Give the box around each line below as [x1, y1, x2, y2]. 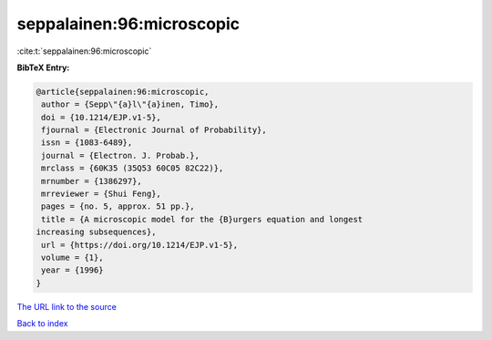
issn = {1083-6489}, [41, 138, 133, 148]
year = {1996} [41, 265, 104, 275]
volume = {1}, [41, 252, 104, 263]
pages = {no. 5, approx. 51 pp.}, [41, 201, 195, 211]
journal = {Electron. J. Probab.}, [41, 150, 200, 160]
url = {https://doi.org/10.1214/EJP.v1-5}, [41, 240, 239, 250]
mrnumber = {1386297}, [41, 176, 143, 186]
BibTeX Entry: [16, 62, 70, 73]
